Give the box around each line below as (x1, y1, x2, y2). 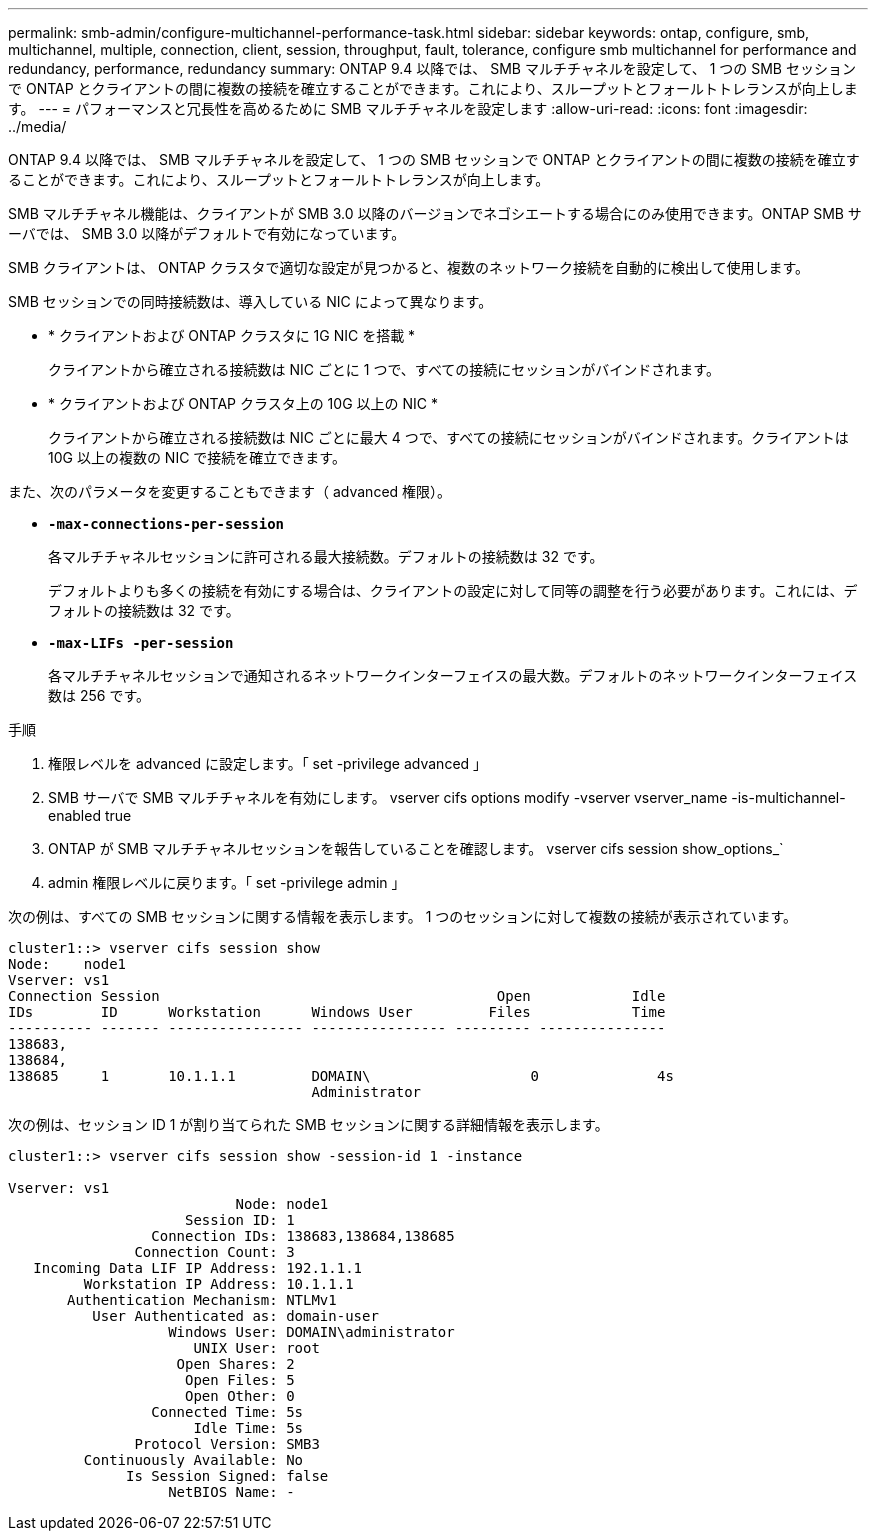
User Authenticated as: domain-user (92, 1308, 379, 1324)
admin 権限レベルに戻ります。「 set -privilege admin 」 (48, 874, 406, 891)
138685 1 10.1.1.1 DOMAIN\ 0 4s (8, 1068, 674, 1084)
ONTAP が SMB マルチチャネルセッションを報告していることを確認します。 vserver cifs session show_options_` (48, 840, 784, 857)
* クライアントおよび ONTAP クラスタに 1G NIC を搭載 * (48, 327, 416, 344)
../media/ (8, 118, 67, 135)
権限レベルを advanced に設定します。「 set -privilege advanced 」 (48, 755, 488, 772)
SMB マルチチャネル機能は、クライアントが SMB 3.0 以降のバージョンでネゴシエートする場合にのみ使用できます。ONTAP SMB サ (8, 205, 862, 222)
